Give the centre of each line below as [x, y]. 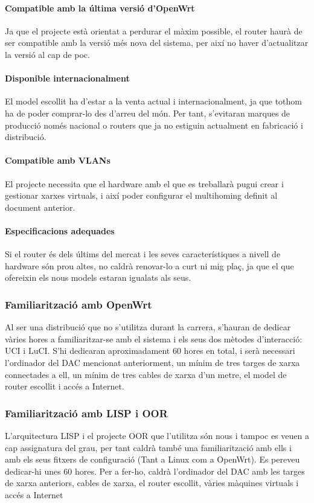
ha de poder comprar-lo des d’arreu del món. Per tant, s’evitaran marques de [148, 113]
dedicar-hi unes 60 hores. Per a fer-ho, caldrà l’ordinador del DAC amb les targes [155, 471]
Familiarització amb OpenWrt [78, 304]
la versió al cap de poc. [47, 54]
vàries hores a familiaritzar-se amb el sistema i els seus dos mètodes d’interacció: [154, 338]
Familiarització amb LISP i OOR [86, 413]
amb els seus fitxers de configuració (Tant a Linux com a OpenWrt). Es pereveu [152, 459]
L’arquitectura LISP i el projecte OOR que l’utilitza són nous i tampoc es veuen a [157, 435]
